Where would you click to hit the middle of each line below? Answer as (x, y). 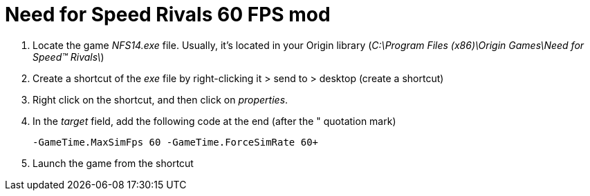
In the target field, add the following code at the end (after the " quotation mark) (214, 121)
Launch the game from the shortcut (113, 163)
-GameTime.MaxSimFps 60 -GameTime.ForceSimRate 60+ (176, 142)
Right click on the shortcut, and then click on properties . (160, 99)
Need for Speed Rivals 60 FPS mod (168, 14)
